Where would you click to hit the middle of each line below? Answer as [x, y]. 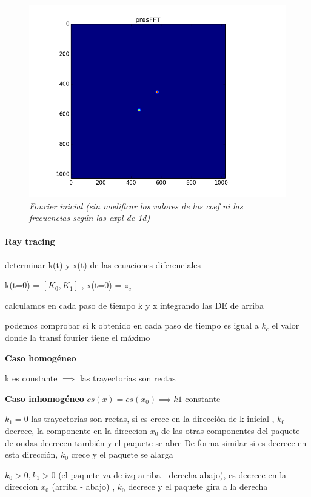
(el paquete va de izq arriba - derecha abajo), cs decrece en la [172, 474]
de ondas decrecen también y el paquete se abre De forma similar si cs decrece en [156, 442]
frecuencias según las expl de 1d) [90, 218]
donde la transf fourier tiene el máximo [78, 337]
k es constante [31, 378]
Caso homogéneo [41, 357]
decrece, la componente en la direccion [76, 430]
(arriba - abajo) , [83, 486]
